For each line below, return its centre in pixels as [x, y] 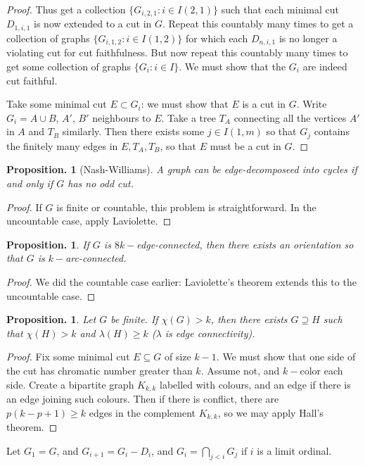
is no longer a [308, 38]
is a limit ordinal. [294, 450]
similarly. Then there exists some [133, 131]
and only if [30, 183]
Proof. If [24, 207]
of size [178, 357]
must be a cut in [245, 145]
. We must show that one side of [286, 357]
